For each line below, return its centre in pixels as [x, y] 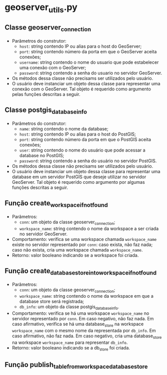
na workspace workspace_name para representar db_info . [70, 342]
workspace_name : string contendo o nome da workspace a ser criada [89, 228]
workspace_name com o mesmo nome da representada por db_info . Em [84, 330]
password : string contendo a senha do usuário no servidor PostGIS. [88, 161]
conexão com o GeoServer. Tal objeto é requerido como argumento [81, 89]
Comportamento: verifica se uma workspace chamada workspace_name [84, 239]
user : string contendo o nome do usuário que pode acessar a [82, 150]
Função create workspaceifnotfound [56, 204]
